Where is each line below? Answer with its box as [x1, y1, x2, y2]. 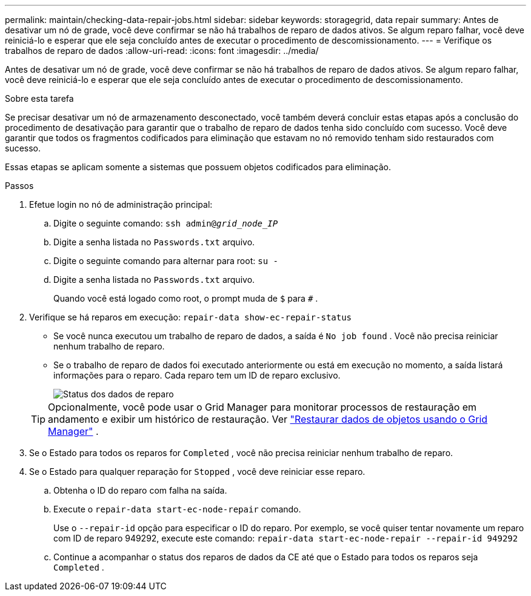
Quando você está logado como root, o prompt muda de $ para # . [53, 293, 318, 303]
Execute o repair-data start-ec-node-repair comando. [53, 504, 301, 514]
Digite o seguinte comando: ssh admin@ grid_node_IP [53, 218, 278, 228]
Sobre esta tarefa [5, 93, 74, 104]
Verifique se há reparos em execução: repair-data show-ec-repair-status [29, 312, 352, 322]
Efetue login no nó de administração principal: [29, 199, 213, 210]
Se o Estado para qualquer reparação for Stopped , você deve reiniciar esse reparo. [29, 466, 366, 477]
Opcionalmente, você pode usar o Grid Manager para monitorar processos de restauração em [48, 401, 477, 413]
